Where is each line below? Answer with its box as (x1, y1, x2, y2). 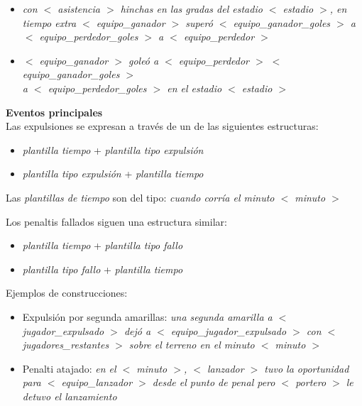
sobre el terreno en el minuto (128, 337, 255, 352)
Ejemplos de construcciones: (6, 285, 128, 300)
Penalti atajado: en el (22, 361, 116, 375)
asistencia (57, 1, 100, 16)
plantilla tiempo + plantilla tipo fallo (22, 238, 183, 253)
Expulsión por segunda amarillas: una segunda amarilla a (22, 309, 273, 324)
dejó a (124, 323, 151, 338)
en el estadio (167, 80, 222, 95)
